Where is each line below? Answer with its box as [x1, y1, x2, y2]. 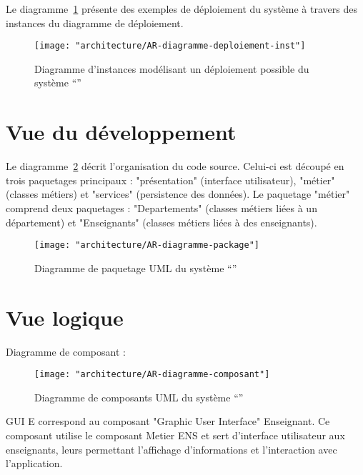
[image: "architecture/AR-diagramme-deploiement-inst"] [34, 41, 306, 51]
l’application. [6, 456, 63, 471]
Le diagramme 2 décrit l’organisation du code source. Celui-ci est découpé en [6, 159, 344, 174]
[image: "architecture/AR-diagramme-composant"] [34, 369, 270, 380]
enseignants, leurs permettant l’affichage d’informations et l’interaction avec [6, 441, 337, 456]
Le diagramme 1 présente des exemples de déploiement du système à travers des [6, 1, 357, 16]
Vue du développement [6, 117, 237, 146]
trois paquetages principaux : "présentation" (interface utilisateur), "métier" [6, 172, 335, 187]
